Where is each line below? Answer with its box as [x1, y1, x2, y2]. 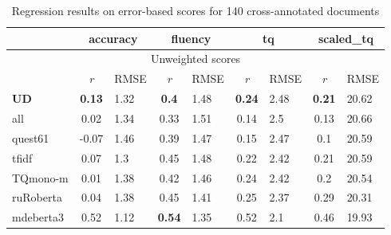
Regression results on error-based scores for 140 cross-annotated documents [11, 2, 380, 18]
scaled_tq [318, 29, 374, 46]
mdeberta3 [12, 209, 64, 225]
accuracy [89, 29, 138, 46]
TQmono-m [12, 169, 69, 186]
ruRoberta [12, 189, 62, 206]
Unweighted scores [150, 50, 241, 67]
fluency [171, 29, 211, 46]
